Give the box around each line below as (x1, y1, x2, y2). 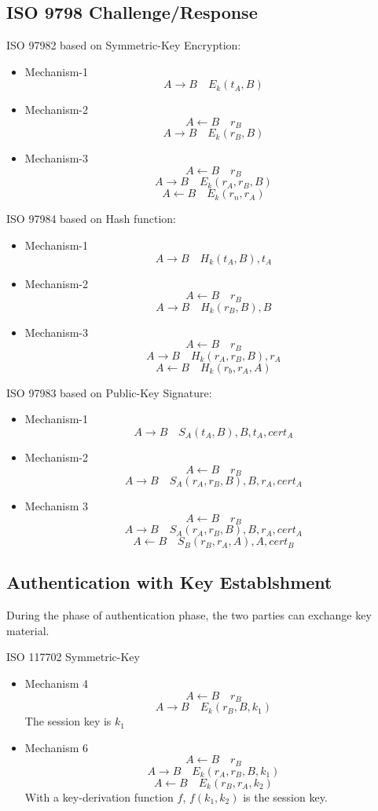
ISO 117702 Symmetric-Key (6, 648, 140, 665)
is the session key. (243, 788, 328, 805)
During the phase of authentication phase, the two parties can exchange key (6, 607, 372, 623)
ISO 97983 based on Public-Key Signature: (6, 384, 212, 400)
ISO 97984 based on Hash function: (6, 210, 177, 227)
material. (6, 622, 50, 638)
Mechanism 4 (24, 675, 88, 692)
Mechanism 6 (24, 739, 88, 755)
